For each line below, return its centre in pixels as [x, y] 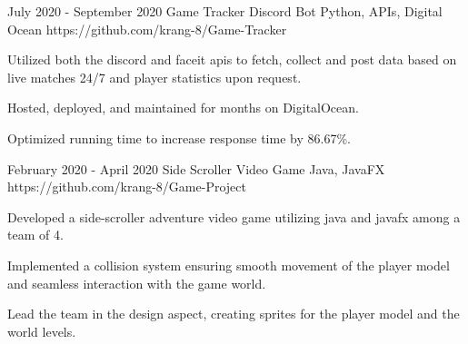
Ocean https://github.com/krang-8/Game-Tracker [147, 29]
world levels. [42, 331]
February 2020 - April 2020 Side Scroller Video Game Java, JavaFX [196, 168]
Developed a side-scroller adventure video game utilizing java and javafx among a [234, 216]
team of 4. [35, 235]
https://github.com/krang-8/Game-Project [127, 187]
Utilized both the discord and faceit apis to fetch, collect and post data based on [232, 59]
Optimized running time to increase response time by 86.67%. [179, 138]
